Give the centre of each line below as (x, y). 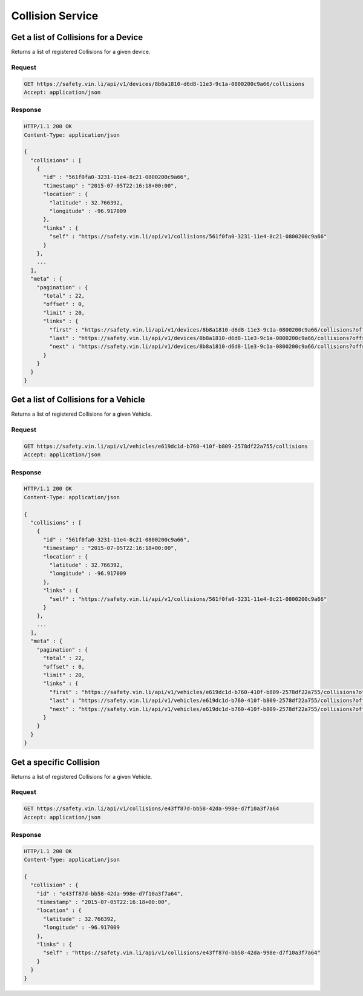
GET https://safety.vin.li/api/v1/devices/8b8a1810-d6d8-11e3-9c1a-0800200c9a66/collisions (164, 84)
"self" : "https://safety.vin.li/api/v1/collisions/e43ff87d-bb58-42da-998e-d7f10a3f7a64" (182, 953)
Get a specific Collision (56, 762)
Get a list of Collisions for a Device (77, 37)
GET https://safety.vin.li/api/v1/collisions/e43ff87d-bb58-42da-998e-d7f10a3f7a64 (152, 809)
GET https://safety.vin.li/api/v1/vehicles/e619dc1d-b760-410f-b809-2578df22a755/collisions (166, 446)
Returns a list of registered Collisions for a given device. (81, 52)
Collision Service (55, 16)
